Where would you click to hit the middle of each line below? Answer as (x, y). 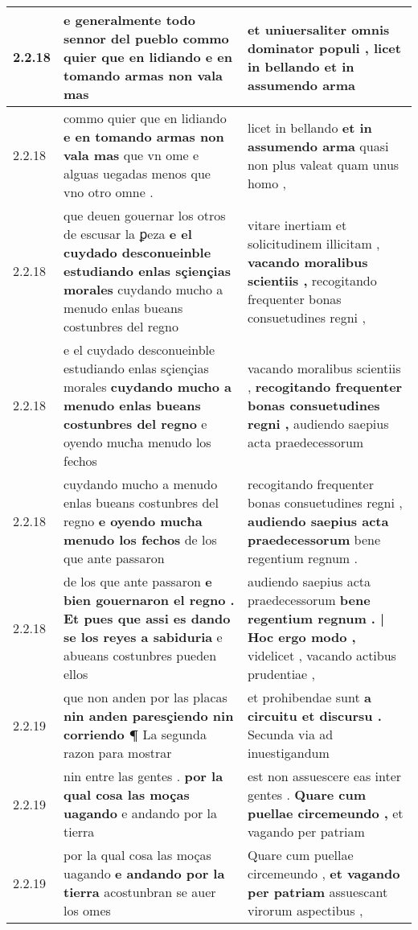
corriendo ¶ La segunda (135, 734)
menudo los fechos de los (140, 539)
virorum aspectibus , (305, 910)
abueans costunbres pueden (140, 655)
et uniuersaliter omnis (318, 29)
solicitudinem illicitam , (313, 243)
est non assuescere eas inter (324, 776)
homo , (266, 183)
